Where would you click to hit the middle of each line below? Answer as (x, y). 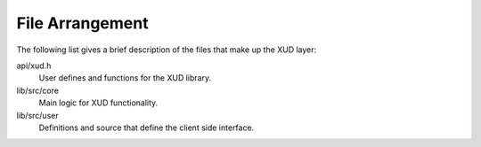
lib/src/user (37, 115)
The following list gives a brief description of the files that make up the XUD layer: (167, 50)
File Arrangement (82, 23)
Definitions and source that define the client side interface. (147, 128)
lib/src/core (38, 90)
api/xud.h (34, 66)
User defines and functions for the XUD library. (125, 78)
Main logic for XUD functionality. (98, 103)
